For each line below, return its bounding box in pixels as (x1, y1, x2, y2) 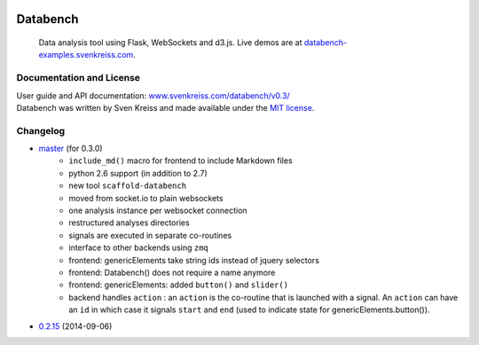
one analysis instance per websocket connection (68, 205, 247, 216)
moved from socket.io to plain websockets (68, 192, 224, 203)
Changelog (16, 124, 66, 137)
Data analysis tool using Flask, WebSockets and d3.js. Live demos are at (38, 37, 302, 48)
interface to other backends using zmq (68, 242, 208, 253)
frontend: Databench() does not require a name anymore (68, 267, 276, 278)
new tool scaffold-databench (68, 180, 186, 191)
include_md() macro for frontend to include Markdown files (68, 155, 293, 166)
